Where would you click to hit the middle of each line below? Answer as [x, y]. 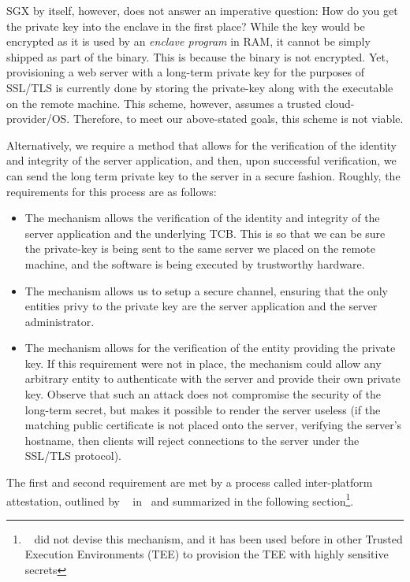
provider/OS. [38, 119]
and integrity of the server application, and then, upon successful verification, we [201, 160]
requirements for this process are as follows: [112, 191]
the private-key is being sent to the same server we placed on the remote [200, 248]
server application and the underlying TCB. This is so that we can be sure [205, 233]
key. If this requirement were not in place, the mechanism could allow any [203, 363]
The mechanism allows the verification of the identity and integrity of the [202, 218]
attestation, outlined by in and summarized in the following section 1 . [180, 499]
